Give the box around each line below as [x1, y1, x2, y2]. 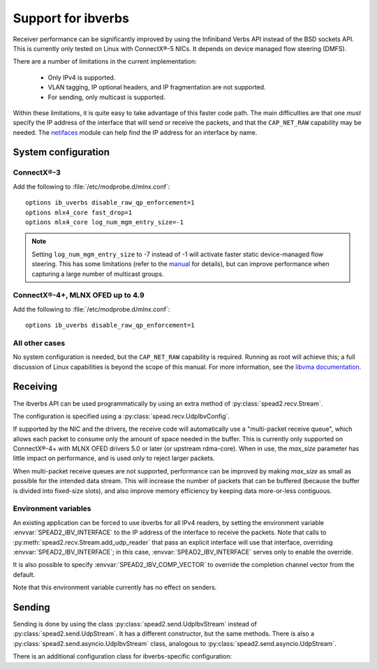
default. [13, 570, 36, 579]
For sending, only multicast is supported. [47, 93, 165, 101]
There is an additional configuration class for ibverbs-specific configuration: [13, 652, 232, 661]
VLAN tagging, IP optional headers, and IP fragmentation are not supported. [47, 83, 266, 91]
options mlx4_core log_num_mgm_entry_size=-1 [25, 219, 184, 226]
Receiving [13, 381, 58, 392]
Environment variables [13, 503, 91, 513]
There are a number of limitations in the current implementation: [13, 57, 197, 66]
